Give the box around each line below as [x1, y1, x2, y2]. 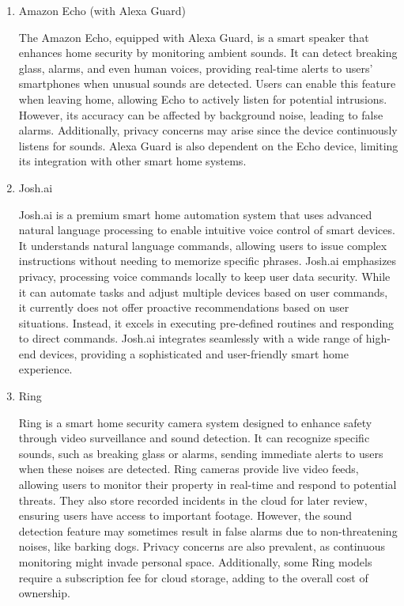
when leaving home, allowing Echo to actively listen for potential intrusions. [18, 90, 387, 107]
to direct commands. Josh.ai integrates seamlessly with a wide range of [18, 330, 363, 347]
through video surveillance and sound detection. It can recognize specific [18, 430, 370, 446]
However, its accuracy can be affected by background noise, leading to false [18, 106, 383, 123]
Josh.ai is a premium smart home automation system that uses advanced [18, 206, 372, 222]
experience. [18, 361, 73, 377]
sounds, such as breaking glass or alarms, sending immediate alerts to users [18, 445, 383, 461]
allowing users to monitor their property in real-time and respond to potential [18, 476, 397, 493]
